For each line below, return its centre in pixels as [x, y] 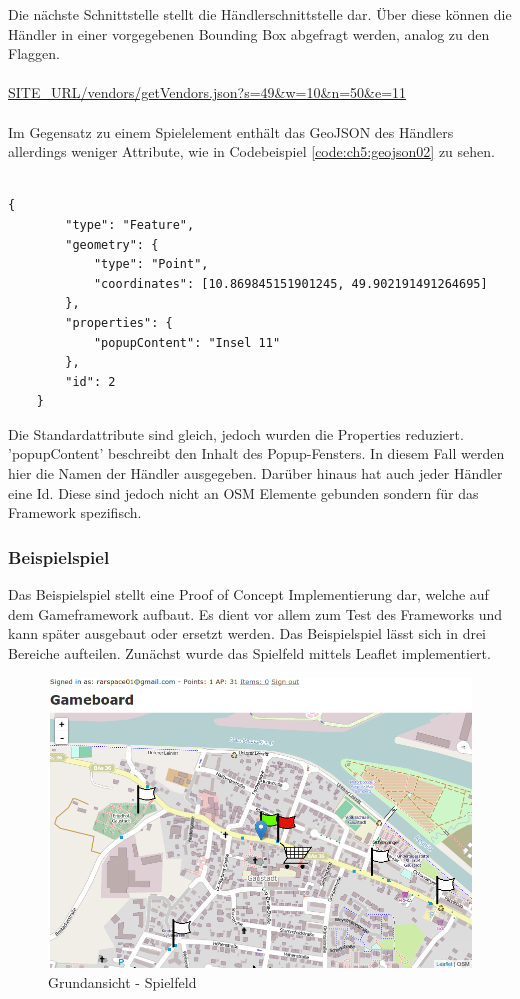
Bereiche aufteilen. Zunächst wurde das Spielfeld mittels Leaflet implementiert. [249, 652]
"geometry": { [112, 244]
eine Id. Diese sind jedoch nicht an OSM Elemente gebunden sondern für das [243, 492]
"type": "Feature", [130, 224]
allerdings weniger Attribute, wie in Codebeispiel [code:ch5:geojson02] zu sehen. [251, 151]
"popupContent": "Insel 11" [187, 342]
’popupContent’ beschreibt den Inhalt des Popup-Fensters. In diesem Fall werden [256, 453]
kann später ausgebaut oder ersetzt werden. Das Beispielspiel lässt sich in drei [247, 633]
